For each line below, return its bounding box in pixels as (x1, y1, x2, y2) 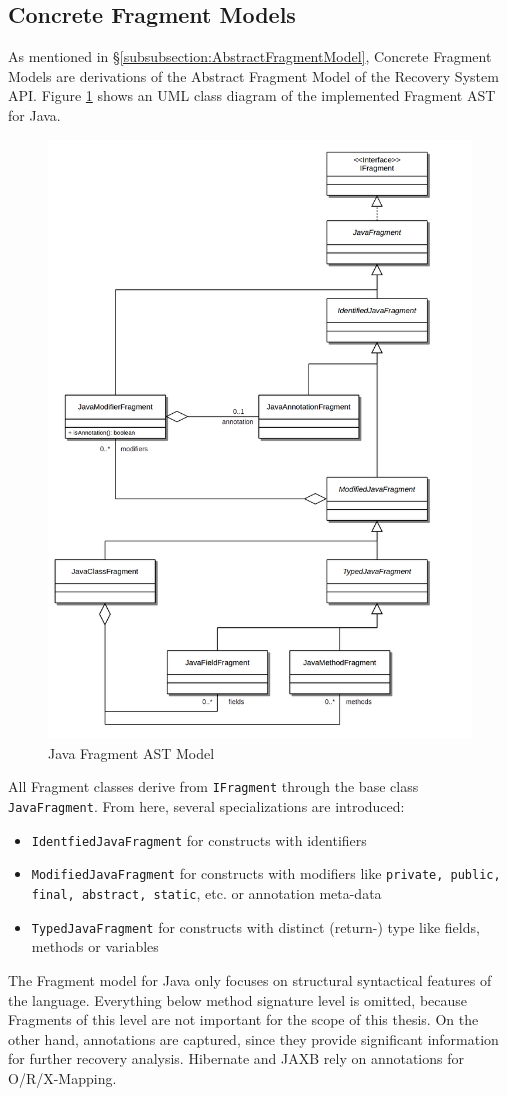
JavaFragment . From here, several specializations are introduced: (8, 796, 405, 817)
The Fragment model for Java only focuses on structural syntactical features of (8, 969, 492, 990)
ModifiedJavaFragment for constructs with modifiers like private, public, (31, 863, 501, 884)
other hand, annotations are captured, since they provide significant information (8, 1028, 499, 1049)
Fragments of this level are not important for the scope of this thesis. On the (8, 1009, 479, 1030)
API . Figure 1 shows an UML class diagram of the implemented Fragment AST (8, 85, 496, 106)
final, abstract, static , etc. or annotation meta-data (31, 883, 382, 904)
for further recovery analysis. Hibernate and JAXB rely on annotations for (8, 1048, 464, 1069)
